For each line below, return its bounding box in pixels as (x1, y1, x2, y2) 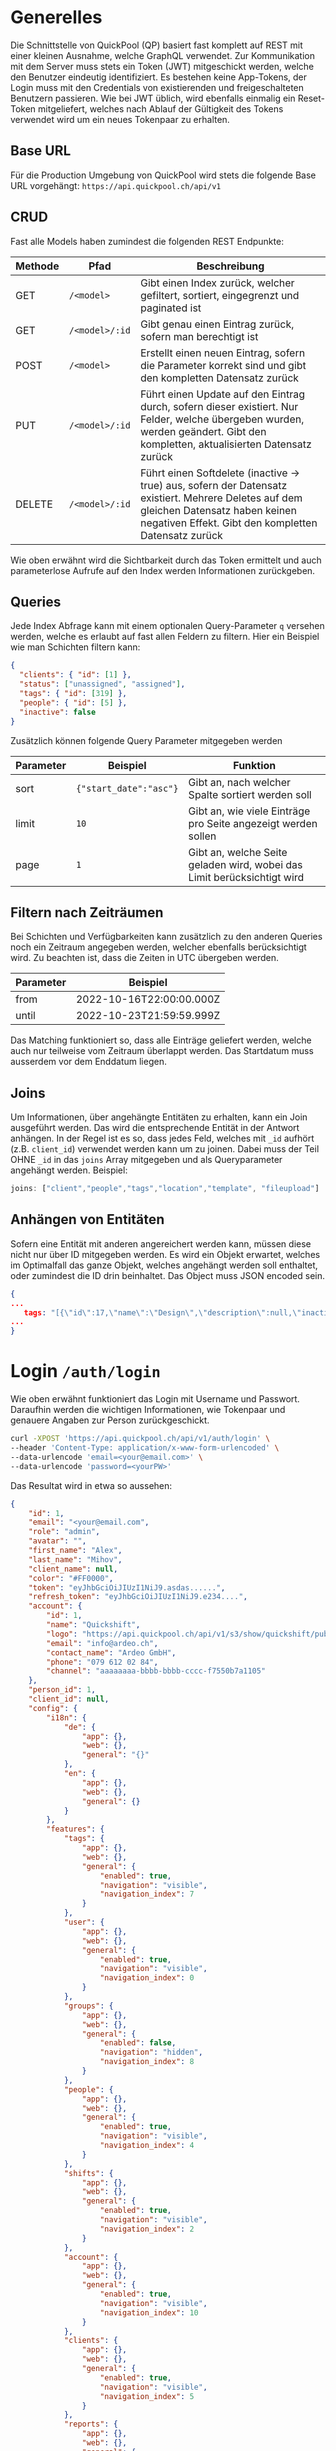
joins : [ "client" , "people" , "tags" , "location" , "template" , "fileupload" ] (10, 1184, 320, 1194)
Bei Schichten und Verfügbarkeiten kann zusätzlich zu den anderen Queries (10, 931, 323, 943)
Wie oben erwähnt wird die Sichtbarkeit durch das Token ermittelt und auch (10, 554, 322, 566)
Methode (15, 259, 60, 273)
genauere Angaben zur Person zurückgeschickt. (10, 1414, 210, 1426)
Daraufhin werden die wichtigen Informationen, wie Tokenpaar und (10, 1404, 286, 1416)
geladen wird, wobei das (188, 857, 303, 871)
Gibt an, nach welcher (188, 775, 292, 789)
